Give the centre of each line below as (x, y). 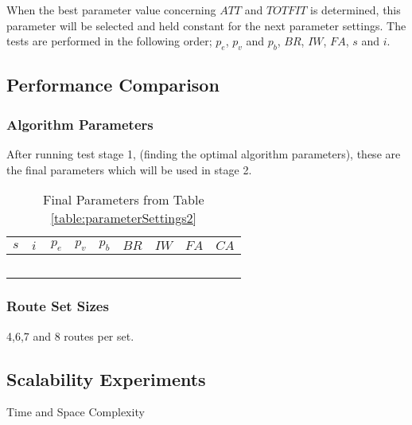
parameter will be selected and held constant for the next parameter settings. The (206, 25)
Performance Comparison (113, 85)
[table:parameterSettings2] (123, 218)
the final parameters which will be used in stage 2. (129, 169)
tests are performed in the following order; (109, 41)
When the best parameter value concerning (111, 10)
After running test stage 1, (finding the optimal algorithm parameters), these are (204, 153)
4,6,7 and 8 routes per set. (70, 335)
